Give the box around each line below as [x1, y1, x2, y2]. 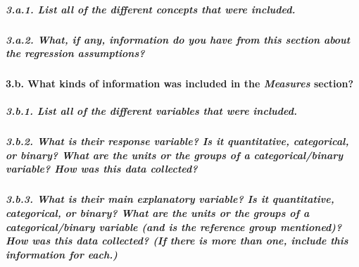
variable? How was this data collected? [6, 161, 198, 176]
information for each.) [6, 247, 118, 261]
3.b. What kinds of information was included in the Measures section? [6, 76, 354, 91]
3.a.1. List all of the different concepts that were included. [6, 1, 296, 16]
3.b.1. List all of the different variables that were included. [6, 104, 297, 118]
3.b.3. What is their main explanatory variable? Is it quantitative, [6, 192, 334, 206]
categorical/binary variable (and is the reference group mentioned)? [6, 219, 342, 234]
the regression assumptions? [6, 46, 145, 61]
